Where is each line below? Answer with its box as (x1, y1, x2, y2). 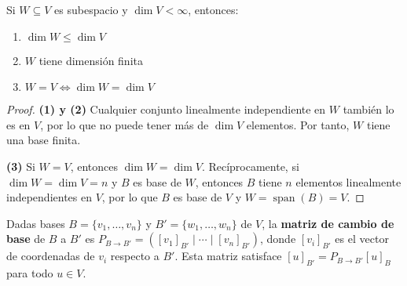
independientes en (6, 189, 92, 205)
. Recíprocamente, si (201, 157, 299, 174)
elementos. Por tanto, (246, 116, 350, 132)
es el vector (335, 230, 389, 247)
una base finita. (6, 132, 81, 148)
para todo (6, 265, 53, 281)
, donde (260, 230, 296, 247)
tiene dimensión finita (38, 52, 143, 68)
